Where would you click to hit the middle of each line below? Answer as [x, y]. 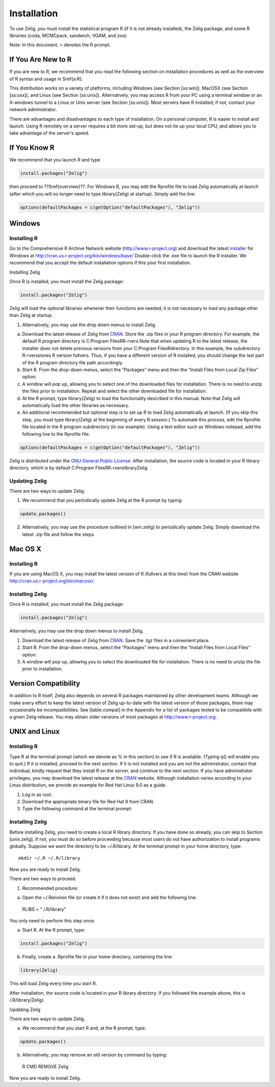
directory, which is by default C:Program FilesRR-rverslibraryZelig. [79, 468]
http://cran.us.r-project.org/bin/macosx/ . [52, 581]
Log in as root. [37, 794]
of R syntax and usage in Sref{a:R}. [46, 78]
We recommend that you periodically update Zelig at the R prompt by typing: [102, 500]
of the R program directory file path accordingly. [73, 362]
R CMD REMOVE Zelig [45, 1066]
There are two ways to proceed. [43, 879]
